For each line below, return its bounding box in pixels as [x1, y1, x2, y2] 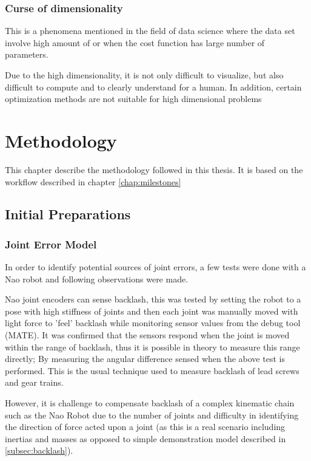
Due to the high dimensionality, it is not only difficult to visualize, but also [5, 69, 284, 81]
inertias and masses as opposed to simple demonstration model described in [5, 432, 286, 445]
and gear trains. [5, 376, 64, 389]
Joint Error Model [5, 236, 97, 251]
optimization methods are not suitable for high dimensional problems [5, 92, 262, 105]
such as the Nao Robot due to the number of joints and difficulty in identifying [5, 408, 299, 421]
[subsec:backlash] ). [5, 444, 73, 457]
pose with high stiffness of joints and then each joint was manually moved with [5, 304, 298, 317]
